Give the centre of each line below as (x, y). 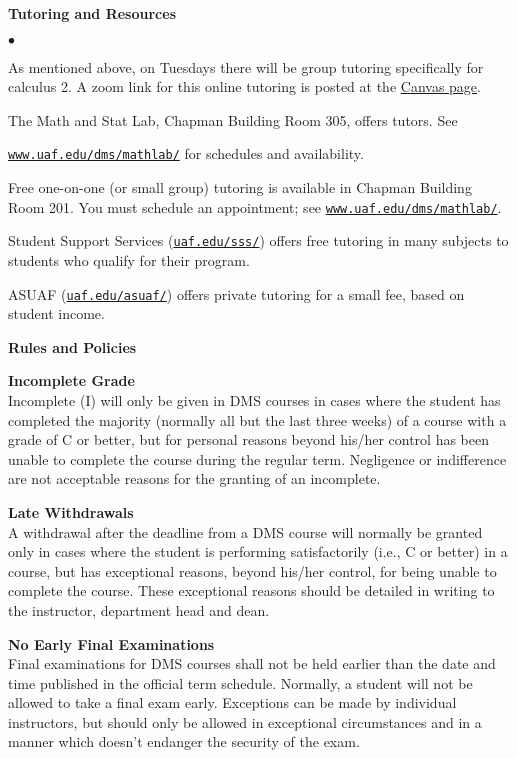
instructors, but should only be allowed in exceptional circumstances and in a (245, 721)
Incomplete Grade (71, 380)
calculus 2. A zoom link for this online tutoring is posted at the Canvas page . (244, 86)
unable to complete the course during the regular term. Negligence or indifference (257, 458)
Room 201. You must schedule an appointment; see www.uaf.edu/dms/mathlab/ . (255, 206)
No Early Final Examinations (111, 643)
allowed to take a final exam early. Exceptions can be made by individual (232, 702)
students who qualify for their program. (129, 259)
